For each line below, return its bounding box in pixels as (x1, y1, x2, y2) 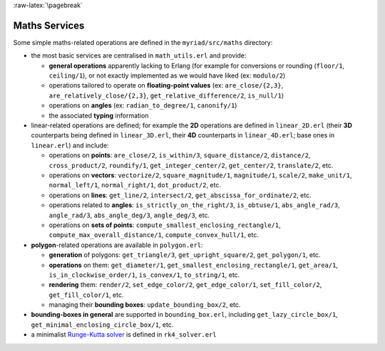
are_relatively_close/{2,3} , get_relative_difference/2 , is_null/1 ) (48, 91, 284, 100)
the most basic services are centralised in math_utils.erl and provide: (31, 51, 247, 60)
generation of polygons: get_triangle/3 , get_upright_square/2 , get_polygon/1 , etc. (48, 251, 321, 259)
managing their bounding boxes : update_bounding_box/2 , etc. (48, 300, 241, 309)
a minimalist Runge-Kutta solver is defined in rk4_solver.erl (31, 330, 217, 339)
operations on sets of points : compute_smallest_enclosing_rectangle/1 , (48, 221, 281, 229)
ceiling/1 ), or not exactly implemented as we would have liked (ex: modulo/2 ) (48, 71, 286, 80)
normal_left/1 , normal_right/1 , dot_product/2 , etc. (48, 181, 221, 189)
